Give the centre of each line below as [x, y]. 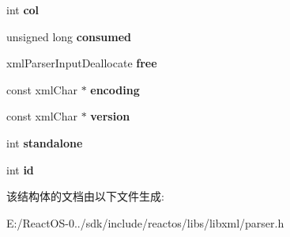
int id [20, 169]
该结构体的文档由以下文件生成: [85, 196]
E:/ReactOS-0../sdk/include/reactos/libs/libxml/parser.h [145, 222]
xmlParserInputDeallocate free [82, 63]
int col [23, 10]
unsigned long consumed [69, 36]
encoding [115, 89]
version [110, 116]
